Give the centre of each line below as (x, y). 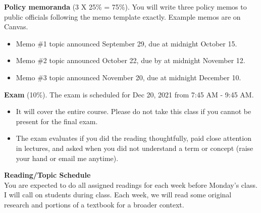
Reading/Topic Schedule (47, 175)
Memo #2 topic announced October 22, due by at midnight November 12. (130, 60)
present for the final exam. (57, 121)
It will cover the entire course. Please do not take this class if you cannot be (134, 111)
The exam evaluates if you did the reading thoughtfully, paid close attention (134, 138)
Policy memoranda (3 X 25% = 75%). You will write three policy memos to (125, 7)
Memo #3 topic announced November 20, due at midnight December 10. (128, 77)
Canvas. (16, 26)
